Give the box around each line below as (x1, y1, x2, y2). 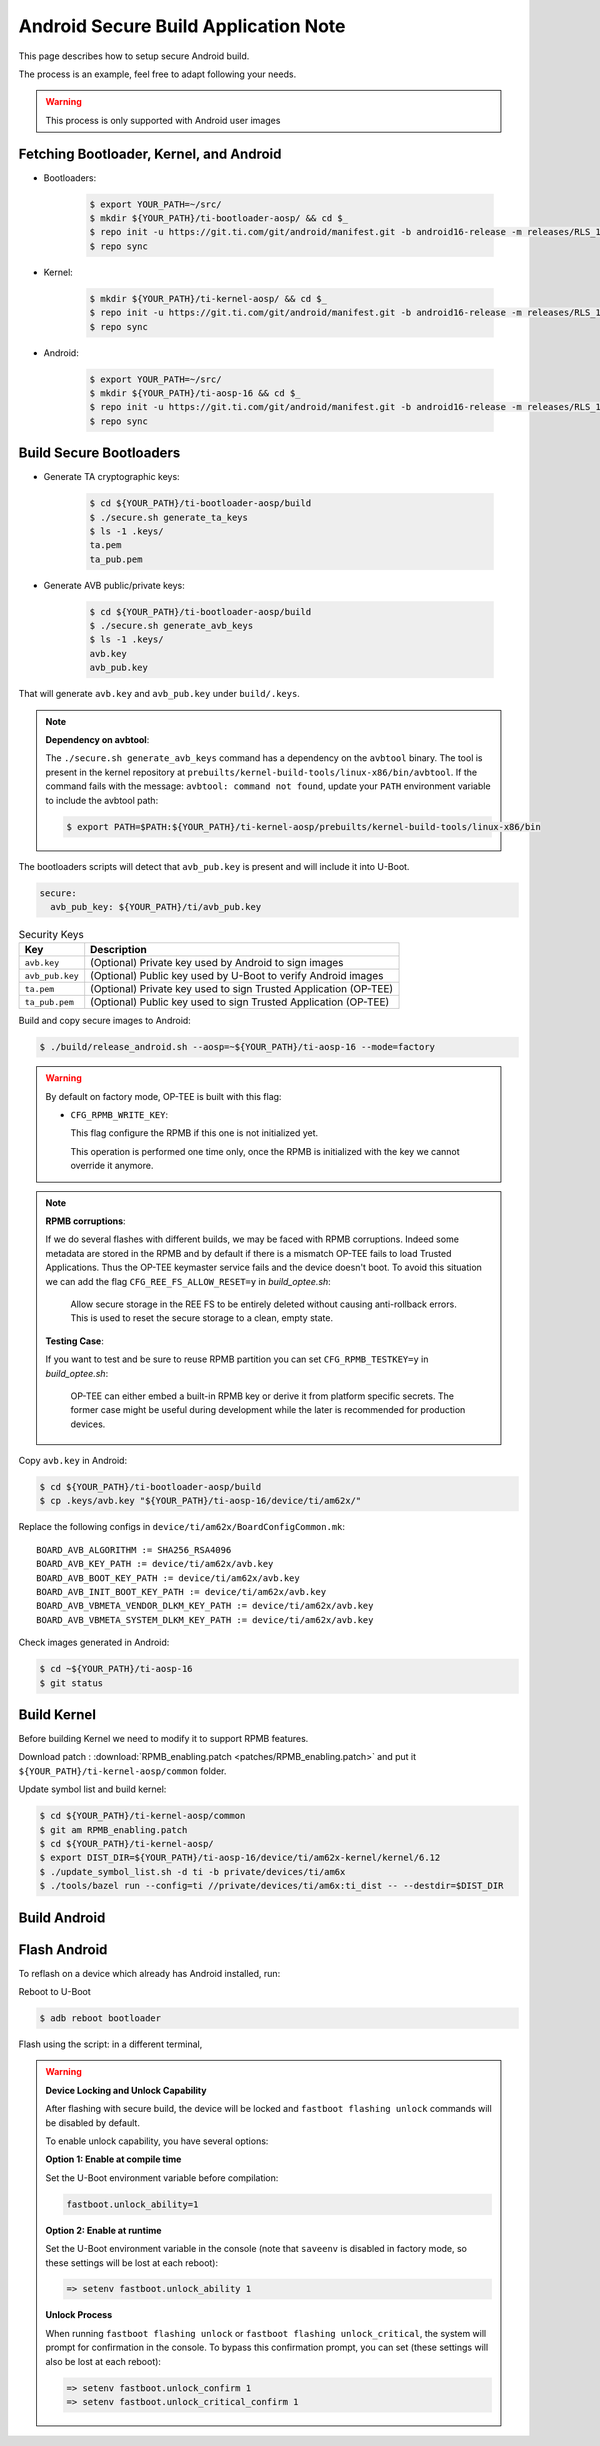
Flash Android (18, 1941, 108, 1958)
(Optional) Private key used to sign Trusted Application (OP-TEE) (90, 982, 394, 996)
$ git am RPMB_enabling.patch (39, 1824, 188, 1835)
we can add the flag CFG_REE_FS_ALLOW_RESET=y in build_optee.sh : (45, 1275, 332, 1287)
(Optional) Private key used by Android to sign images (90, 956, 344, 970)
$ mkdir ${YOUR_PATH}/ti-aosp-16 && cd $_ (89, 387, 301, 399)
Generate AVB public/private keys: (43, 579, 185, 591)
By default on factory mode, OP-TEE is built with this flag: (45, 1090, 282, 1102)
